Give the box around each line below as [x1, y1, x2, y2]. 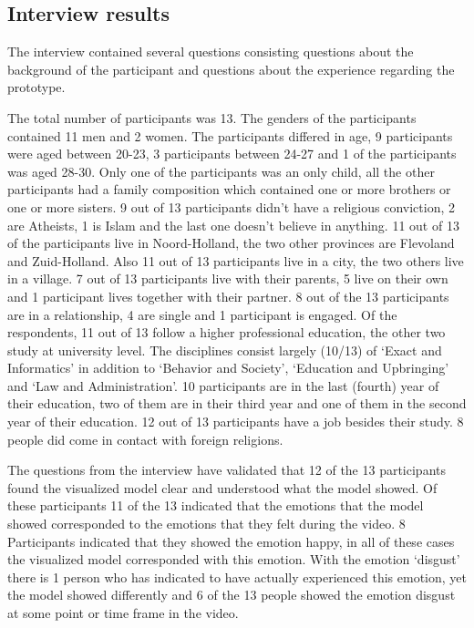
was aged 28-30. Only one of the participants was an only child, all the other [7, 161, 435, 180]
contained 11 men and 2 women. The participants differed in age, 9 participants [7, 126, 453, 145]
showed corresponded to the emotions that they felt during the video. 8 [7, 514, 406, 533]
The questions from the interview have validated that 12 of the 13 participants [7, 460, 447, 479]
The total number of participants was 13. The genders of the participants [7, 108, 417, 127]
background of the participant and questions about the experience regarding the [7, 59, 455, 78]
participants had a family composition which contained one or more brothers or [7, 180, 451, 199]
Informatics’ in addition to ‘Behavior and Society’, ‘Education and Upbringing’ [7, 358, 449, 377]
